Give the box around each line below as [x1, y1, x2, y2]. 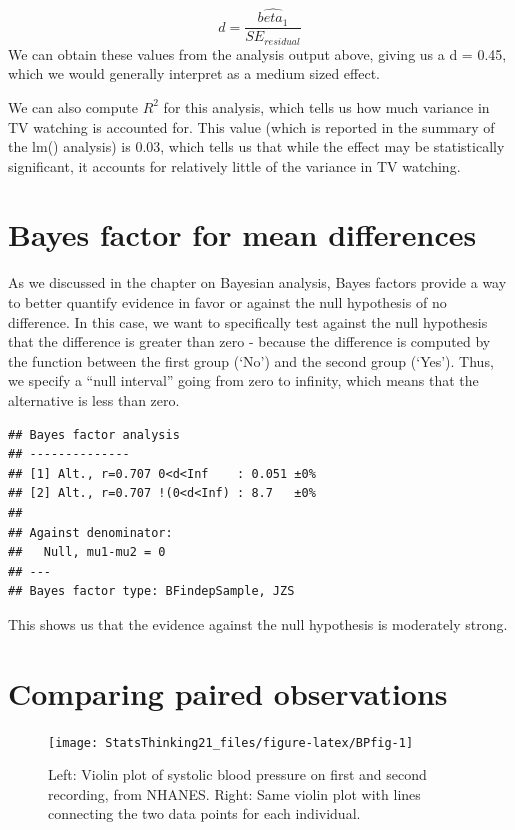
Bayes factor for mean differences [8, 214, 477, 255]
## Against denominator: [8, 525, 173, 540]
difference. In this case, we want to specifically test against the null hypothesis [8, 311, 488, 332]
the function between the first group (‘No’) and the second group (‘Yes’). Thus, [8, 350, 494, 371]
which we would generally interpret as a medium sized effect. [8, 63, 380, 84]
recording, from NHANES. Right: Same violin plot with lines [48, 783, 421, 804]
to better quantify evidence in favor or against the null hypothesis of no [8, 292, 447, 313]
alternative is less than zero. [8, 389, 180, 410]
